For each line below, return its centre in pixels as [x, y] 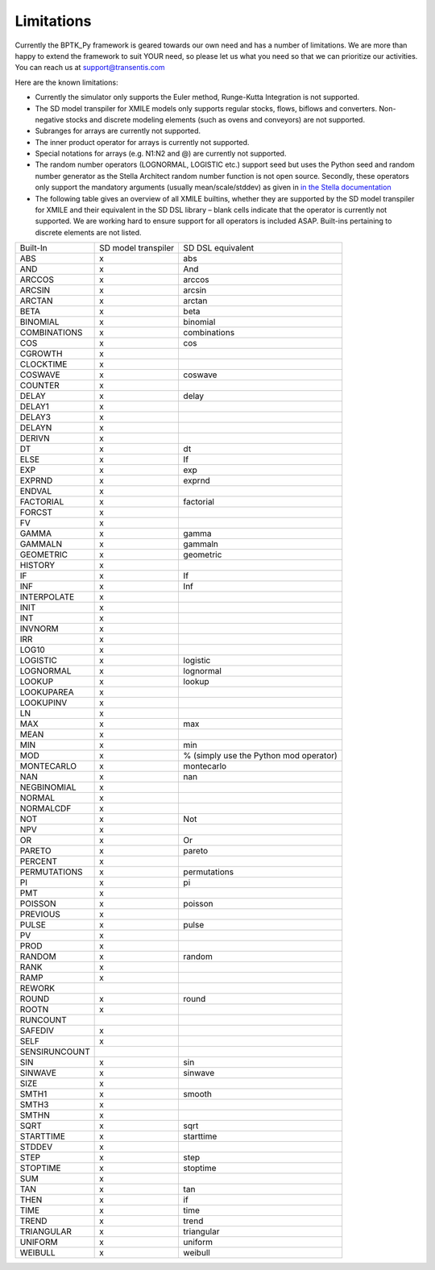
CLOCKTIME [43, 364]
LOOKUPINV [43, 703]
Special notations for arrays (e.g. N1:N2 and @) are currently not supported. [161, 154]
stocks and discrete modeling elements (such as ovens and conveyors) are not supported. [215, 119]
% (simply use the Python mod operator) [260, 756]
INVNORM [39, 629]
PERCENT [39, 861]
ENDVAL [36, 492]
